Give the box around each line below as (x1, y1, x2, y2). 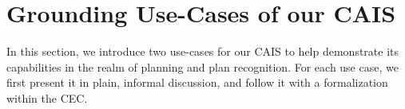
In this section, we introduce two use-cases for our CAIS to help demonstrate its (6, 43, 399, 60)
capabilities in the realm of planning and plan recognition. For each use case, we (6, 58, 399, 75)
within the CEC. (6, 89, 88, 106)
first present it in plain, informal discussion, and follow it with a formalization (6, 74, 388, 91)
